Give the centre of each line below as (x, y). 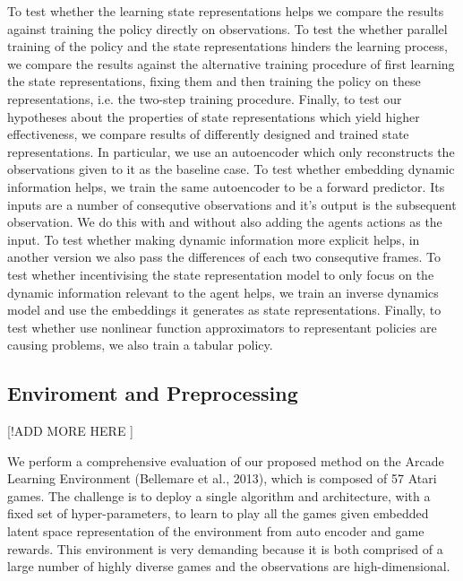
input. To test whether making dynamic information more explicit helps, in (214, 239)
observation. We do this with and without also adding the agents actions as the (225, 222)
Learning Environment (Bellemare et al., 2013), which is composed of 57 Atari (222, 478)
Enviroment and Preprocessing (153, 393)
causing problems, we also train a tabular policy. (140, 345)
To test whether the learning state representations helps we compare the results (226, 11)
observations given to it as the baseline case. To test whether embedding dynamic (231, 169)
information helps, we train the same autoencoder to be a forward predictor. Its (226, 186)
